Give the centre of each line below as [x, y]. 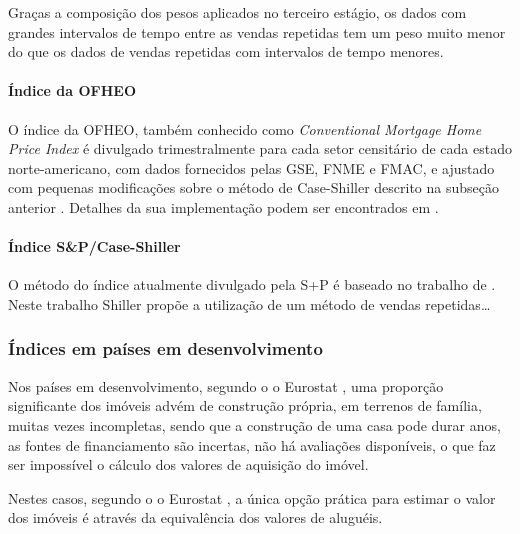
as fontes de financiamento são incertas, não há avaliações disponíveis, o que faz [252, 444]
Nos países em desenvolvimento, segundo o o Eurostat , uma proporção [226, 385]
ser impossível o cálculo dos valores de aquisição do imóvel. [188, 464]
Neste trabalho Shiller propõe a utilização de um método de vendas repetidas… [249, 303]
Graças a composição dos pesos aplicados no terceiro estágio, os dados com [237, 12]
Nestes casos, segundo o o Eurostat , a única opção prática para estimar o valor [252, 497]
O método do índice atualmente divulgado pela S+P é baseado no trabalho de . [252, 284]
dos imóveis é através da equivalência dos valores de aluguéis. [195, 517]
